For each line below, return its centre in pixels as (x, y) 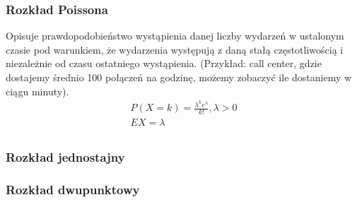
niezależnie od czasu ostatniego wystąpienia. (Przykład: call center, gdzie (164, 63)
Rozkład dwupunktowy (73, 189)
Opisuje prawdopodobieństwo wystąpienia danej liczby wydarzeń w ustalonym (175, 36)
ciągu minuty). (37, 91)
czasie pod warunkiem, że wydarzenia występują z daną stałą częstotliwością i (175, 49)
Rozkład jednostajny (65, 157)
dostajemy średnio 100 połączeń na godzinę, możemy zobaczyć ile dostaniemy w (179, 77)
